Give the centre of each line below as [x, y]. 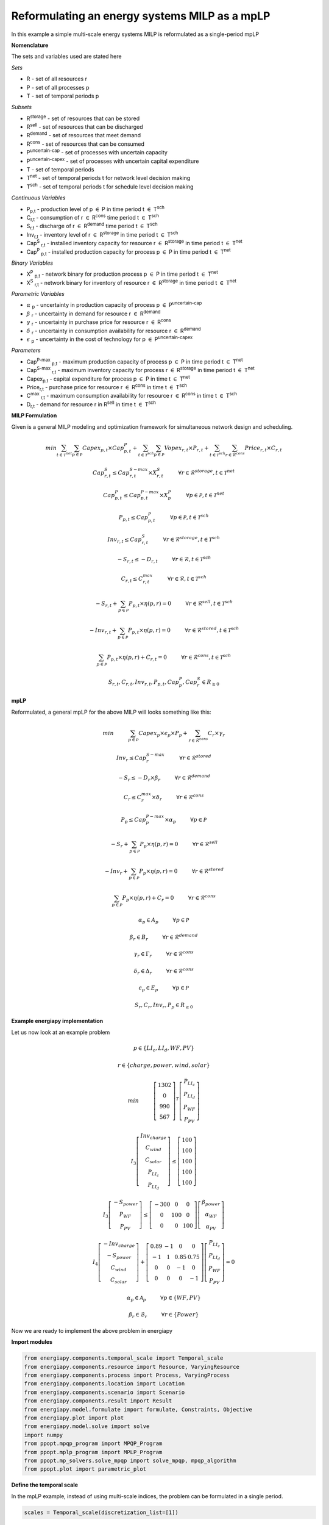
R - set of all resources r [57, 79]
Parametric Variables [38, 294]
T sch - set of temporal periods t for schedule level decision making [110, 186]
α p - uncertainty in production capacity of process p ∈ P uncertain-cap [114, 305]
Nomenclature [30, 45]
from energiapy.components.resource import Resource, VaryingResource [132, 1367]
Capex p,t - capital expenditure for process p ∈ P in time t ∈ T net [108, 379]
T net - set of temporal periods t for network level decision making [108, 178]
